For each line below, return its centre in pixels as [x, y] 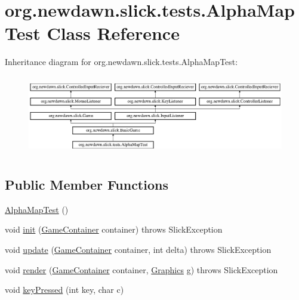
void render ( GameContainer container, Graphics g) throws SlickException [141, 269]
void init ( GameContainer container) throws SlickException [114, 229]
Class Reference [113, 33]
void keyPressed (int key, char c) [64, 290]
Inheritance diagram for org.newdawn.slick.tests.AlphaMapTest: [121, 62]
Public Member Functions [87, 184]
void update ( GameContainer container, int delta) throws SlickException [138, 249]
